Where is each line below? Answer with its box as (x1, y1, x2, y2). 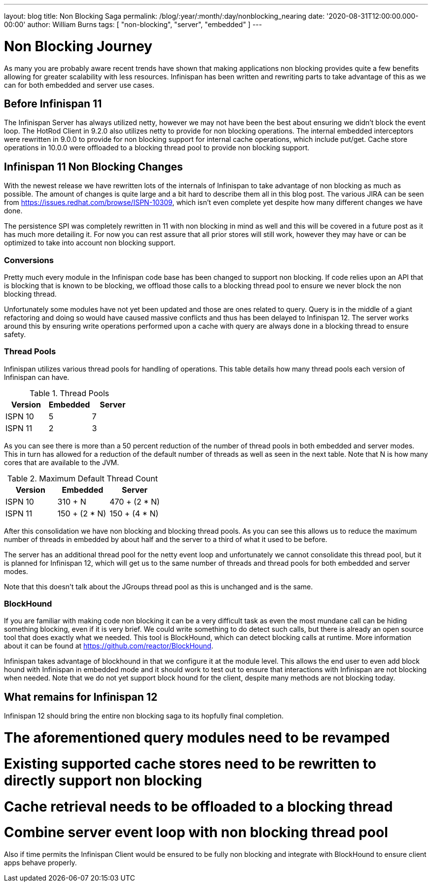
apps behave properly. (4, 858, 77, 867)
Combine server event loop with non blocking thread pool (4, 824, 388, 841)
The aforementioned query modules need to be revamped (4, 729, 390, 747)
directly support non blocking (4, 772, 202, 789)
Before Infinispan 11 (4, 97, 102, 110)
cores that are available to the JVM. (4, 458, 119, 467)
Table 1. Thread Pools (29, 388, 109, 398)
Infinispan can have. (4, 373, 70, 381)
